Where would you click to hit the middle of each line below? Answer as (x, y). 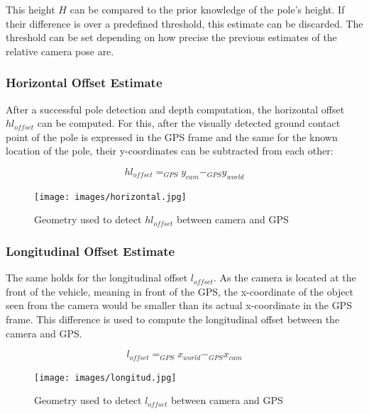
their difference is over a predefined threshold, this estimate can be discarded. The (184, 23)
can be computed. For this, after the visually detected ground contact (189, 123)
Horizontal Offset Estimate (84, 83)
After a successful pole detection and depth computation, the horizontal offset (175, 109)
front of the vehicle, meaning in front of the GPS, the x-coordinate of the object (180, 291)
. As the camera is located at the (285, 278)
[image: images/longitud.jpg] (105, 377)
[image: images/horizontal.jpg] (110, 197)
